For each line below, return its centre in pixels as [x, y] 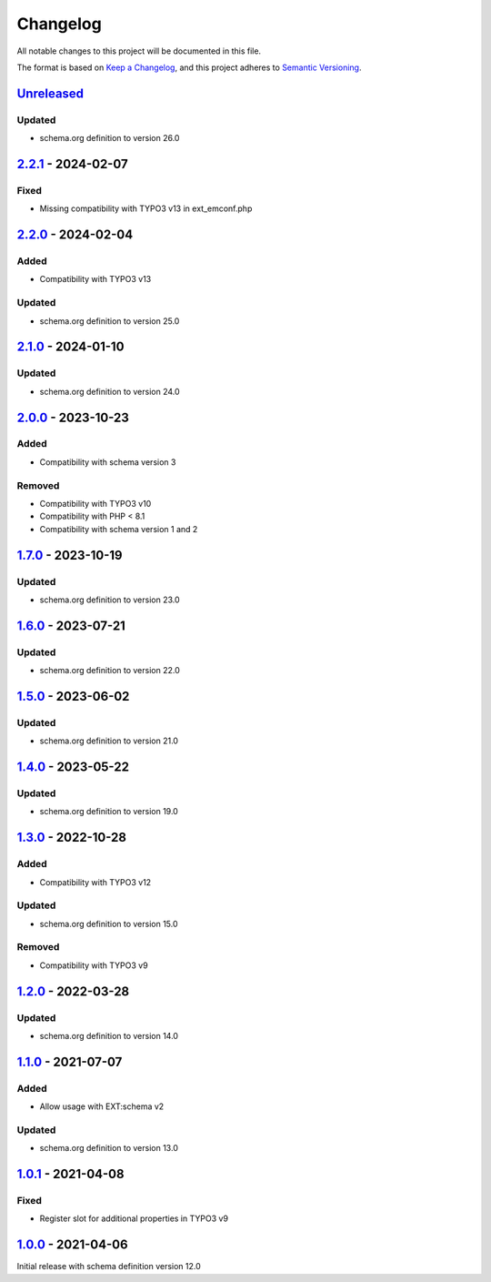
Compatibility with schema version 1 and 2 [119, 529]
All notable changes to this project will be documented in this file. [139, 51]
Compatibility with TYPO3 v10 [95, 504]
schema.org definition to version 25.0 [110, 321]
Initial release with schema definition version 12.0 [109, 1267]
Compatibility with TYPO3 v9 [94, 965]
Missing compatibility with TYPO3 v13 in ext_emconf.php [146, 208]
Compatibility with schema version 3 [108, 462]
